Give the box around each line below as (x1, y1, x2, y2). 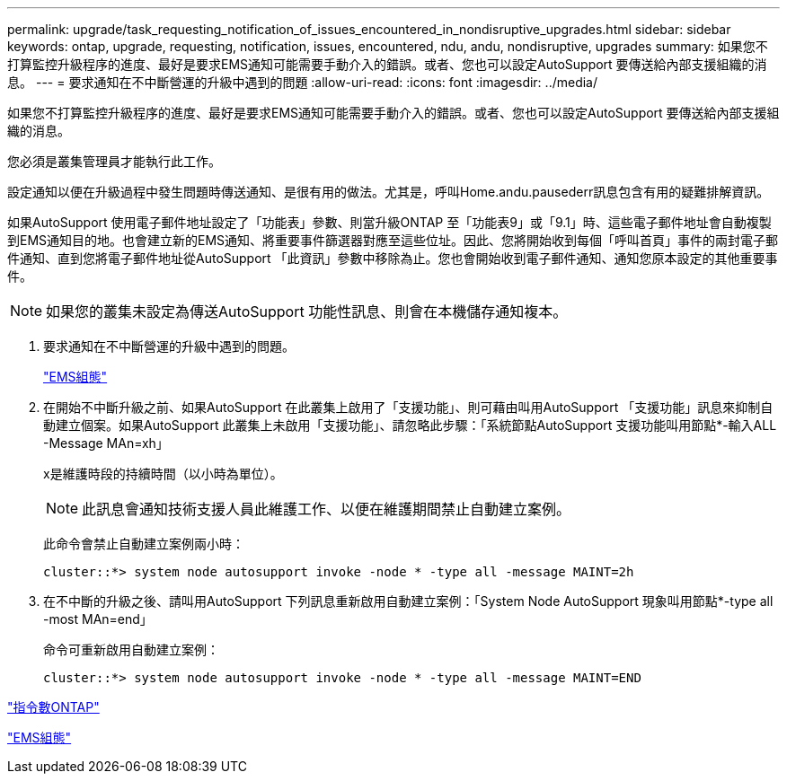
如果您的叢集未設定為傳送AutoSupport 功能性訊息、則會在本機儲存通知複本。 (46, 303, 568, 320)
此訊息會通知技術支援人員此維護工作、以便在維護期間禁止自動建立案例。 (82, 500, 571, 518)
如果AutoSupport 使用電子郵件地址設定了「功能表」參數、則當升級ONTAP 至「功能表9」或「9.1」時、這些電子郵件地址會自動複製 (7, 215, 772, 230)
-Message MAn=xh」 (43, 435, 169, 451)
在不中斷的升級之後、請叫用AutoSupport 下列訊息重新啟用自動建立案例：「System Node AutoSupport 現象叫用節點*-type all (43, 593, 774, 609)
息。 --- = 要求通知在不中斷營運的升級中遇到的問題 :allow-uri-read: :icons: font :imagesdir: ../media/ (7, 75, 598, 90)
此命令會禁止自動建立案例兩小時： (43, 536, 244, 551)
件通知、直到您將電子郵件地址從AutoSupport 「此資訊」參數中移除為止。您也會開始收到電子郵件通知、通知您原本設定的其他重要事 (7, 250, 778, 266)
